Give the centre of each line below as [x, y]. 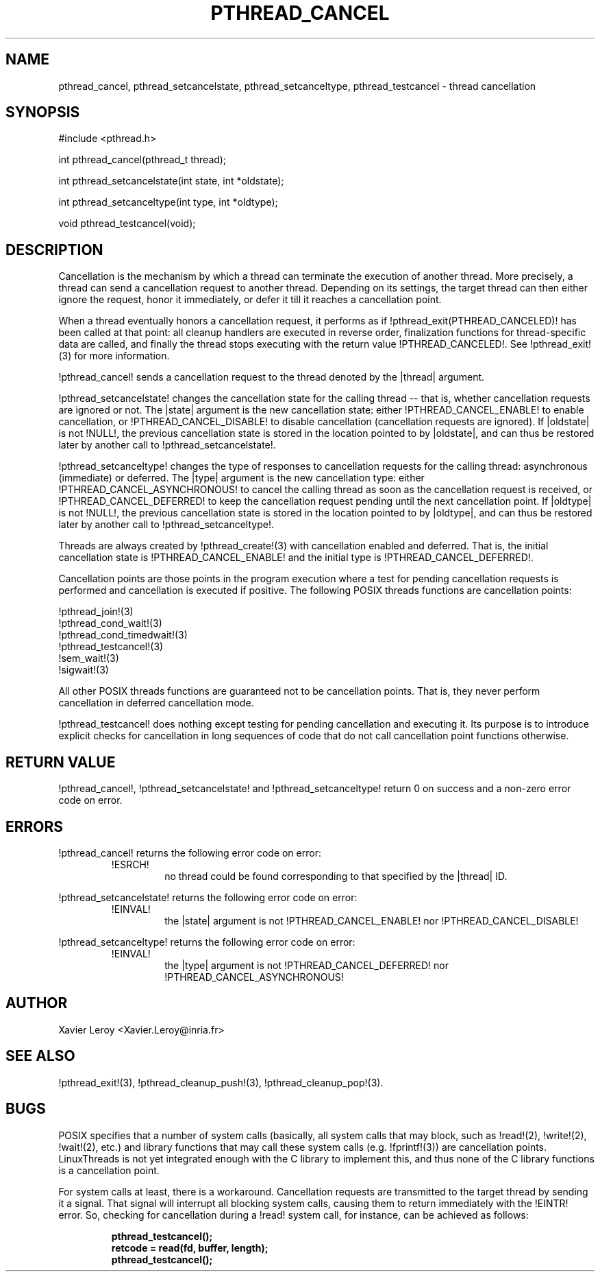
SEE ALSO [40, 1056]
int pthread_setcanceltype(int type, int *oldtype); [168, 202]
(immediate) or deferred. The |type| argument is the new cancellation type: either [241, 478]
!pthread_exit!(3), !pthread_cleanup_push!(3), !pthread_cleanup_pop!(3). [221, 1082]
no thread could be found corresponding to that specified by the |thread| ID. [336, 876]
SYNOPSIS [43, 112]
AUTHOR [37, 1003]
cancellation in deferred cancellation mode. [156, 703]
